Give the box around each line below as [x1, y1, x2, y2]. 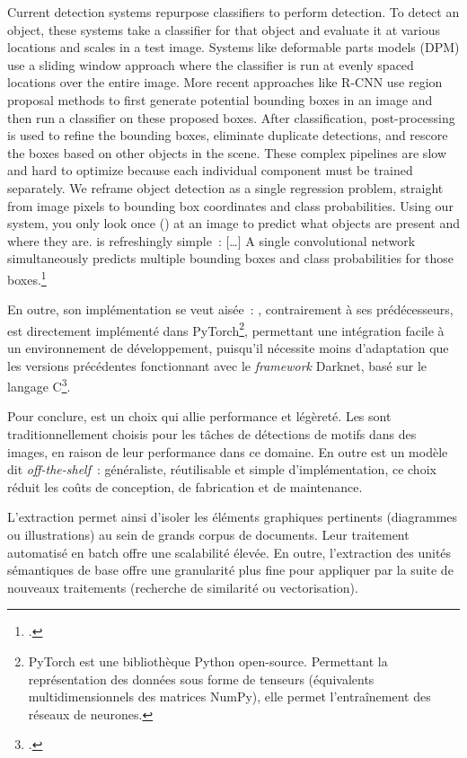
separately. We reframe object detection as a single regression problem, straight [7, 178, 444, 197]
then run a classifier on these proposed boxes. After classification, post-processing [7, 108, 455, 127]
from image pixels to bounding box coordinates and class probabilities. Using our [7, 196, 454, 215]
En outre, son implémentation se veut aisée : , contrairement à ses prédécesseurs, [7, 300, 454, 319]
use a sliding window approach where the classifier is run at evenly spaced [7, 55, 414, 74]
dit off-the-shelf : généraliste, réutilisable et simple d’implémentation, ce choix [7, 460, 436, 479]
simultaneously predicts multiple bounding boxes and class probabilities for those [7, 249, 454, 268]
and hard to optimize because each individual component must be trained [7, 161, 413, 180]
